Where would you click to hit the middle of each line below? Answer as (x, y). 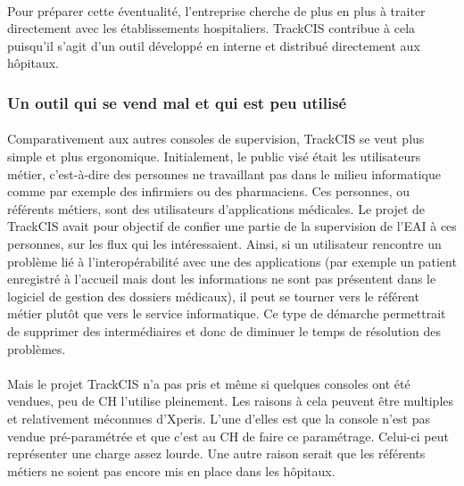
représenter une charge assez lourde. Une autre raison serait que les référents (216, 453)
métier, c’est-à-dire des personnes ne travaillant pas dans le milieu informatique (224, 173)
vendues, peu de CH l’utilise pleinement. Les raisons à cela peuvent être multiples (231, 401)
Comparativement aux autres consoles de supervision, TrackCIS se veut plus (216, 139)
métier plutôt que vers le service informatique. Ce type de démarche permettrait (227, 313)
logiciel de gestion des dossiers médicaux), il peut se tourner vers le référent (213, 296)
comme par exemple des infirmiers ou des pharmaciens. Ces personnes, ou (209, 191)
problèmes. (37, 348)
